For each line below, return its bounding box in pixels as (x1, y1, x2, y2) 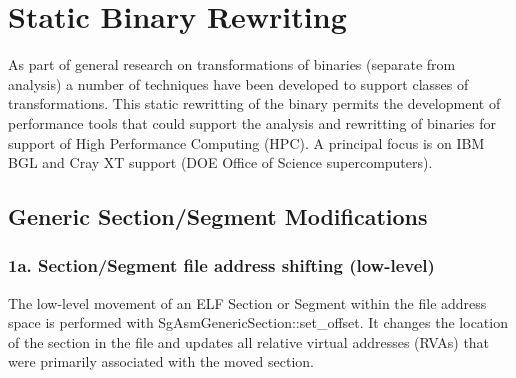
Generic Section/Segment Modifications (8, 201, 428, 232)
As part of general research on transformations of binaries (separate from (8, 54, 456, 75)
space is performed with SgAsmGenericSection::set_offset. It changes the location (8, 312, 508, 333)
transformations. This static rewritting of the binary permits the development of (8, 93, 501, 114)
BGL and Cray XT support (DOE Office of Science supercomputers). (8, 152, 433, 173)
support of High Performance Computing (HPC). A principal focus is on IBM (8, 132, 485, 153)
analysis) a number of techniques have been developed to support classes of (8, 73, 469, 94)
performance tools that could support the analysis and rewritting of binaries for (8, 112, 496, 133)
